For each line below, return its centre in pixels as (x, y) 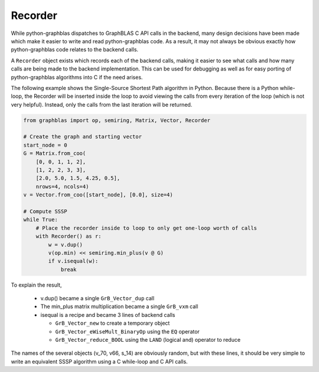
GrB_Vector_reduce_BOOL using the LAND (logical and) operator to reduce (148, 340)
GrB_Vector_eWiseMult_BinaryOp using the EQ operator (128, 331)
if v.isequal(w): (73, 261)
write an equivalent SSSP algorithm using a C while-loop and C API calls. (100, 361)
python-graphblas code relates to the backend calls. (75, 50)
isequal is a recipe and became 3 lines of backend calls (108, 315)
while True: (41, 220)
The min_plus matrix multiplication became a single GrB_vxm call (119, 307)
